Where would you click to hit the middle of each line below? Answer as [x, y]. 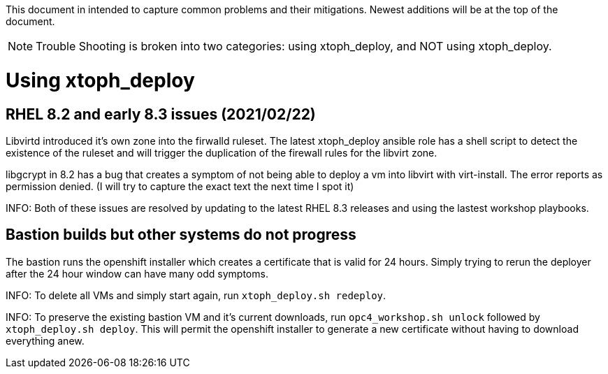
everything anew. [45, 340]
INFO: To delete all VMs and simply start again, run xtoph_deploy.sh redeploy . [196, 295]
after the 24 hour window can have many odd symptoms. [137, 273]
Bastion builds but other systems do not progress [181, 235]
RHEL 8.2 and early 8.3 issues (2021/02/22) [161, 114]
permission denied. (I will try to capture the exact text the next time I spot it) [180, 186]
